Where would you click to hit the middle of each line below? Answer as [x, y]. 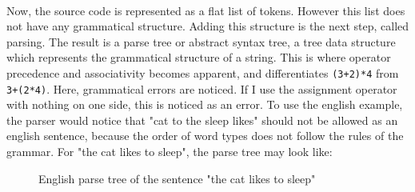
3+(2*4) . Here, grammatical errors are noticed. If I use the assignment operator [202, 88]
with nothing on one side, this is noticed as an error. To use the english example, [205, 104]
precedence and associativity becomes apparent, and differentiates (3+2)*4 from [203, 72]
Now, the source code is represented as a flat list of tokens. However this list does [206, 10]
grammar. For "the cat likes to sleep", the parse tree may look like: [170, 152]
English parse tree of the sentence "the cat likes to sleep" [177, 178]
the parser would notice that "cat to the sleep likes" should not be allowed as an [202, 120]
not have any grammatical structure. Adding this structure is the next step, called [208, 26]
